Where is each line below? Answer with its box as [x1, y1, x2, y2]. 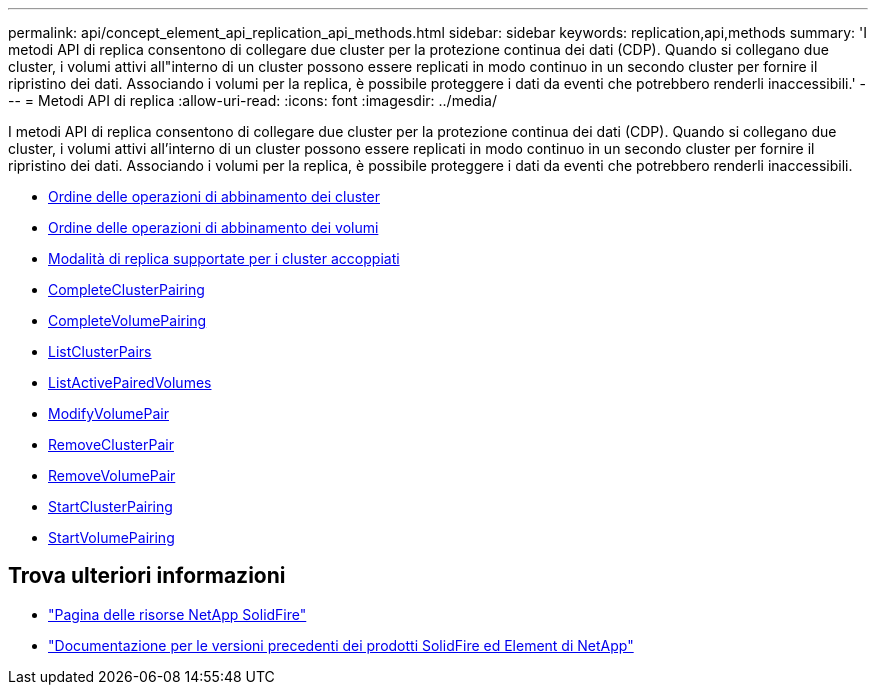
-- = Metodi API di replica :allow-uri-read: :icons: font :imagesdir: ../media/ [8, 92, 497, 109]
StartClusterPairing [48, 498, 173, 515]
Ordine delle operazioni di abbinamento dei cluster [48, 188, 380, 205]
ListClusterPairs [48, 343, 152, 360]
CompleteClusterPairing [48, 281, 205, 298]
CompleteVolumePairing [48, 312, 207, 329]
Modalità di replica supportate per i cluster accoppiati [48, 250, 400, 267]
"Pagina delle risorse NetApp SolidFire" [48, 605, 307, 623]
